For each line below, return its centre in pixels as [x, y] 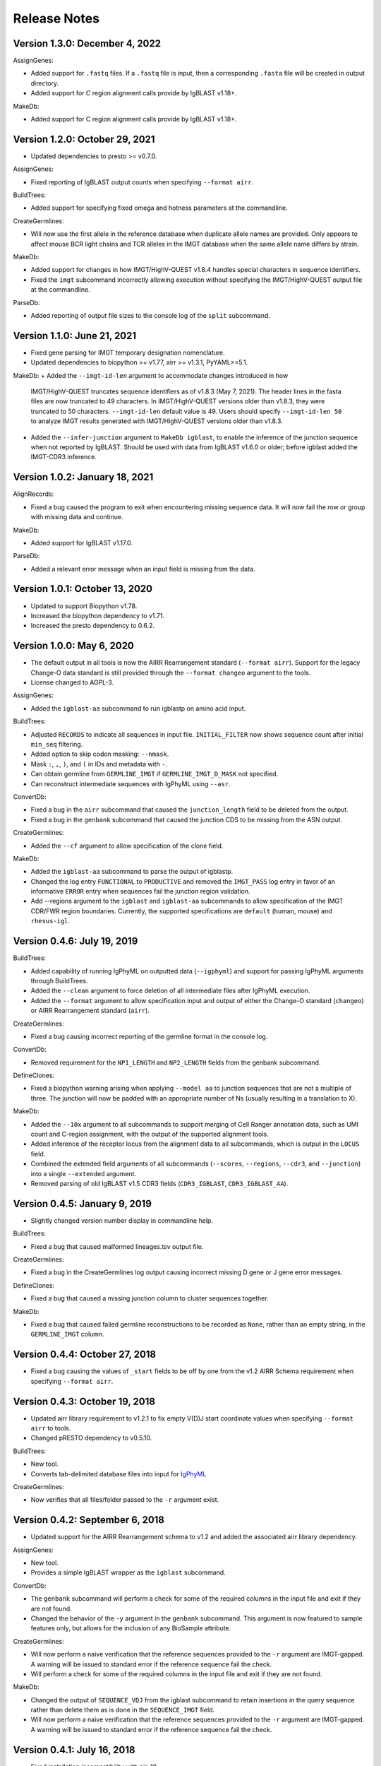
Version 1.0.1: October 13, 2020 [83, 589]
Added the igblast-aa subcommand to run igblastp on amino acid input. [138, 708]
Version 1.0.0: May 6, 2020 [73, 646]
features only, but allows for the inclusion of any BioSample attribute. [131, 1628]
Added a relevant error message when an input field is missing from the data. [143, 569]
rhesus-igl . [50, 921]
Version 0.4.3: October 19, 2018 [84, 1401]
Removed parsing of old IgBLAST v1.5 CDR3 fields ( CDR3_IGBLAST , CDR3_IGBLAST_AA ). [159, 1183]
